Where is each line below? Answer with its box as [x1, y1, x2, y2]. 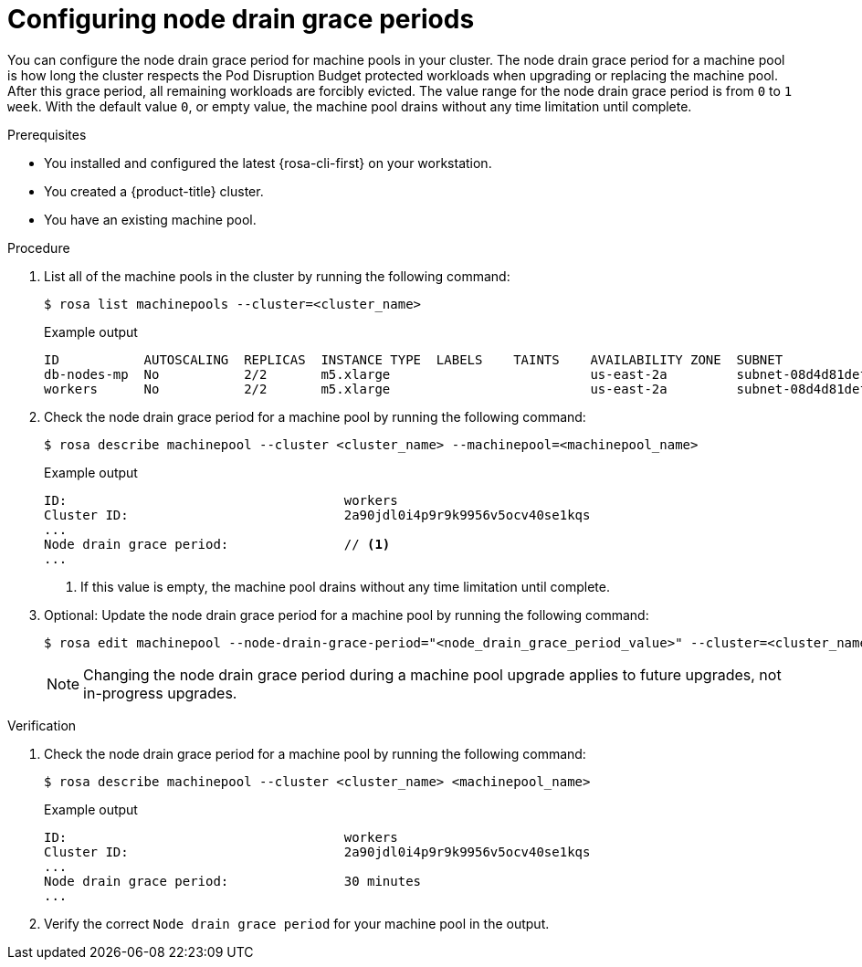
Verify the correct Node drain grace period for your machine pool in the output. [44, 915, 550, 931]
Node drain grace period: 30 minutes [44, 873, 422, 888]
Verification [7, 717, 77, 733]
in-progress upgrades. [83, 683, 237, 702]
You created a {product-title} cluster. [44, 183, 264, 199]
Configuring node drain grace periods [7, 4, 475, 35]
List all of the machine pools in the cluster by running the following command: [44, 268, 510, 284]
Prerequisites [7, 126, 87, 142]
